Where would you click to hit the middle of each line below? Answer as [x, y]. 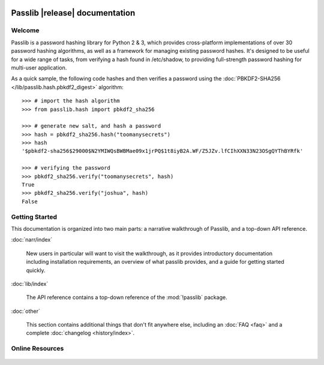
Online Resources [37, 349]
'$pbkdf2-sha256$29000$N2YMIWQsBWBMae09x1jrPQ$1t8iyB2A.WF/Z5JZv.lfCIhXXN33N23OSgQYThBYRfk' [163, 151]
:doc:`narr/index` [32, 240]
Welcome [25, 31]
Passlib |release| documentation [73, 13]
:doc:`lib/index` [30, 283]
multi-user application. [39, 67]
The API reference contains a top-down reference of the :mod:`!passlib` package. [127, 297]
